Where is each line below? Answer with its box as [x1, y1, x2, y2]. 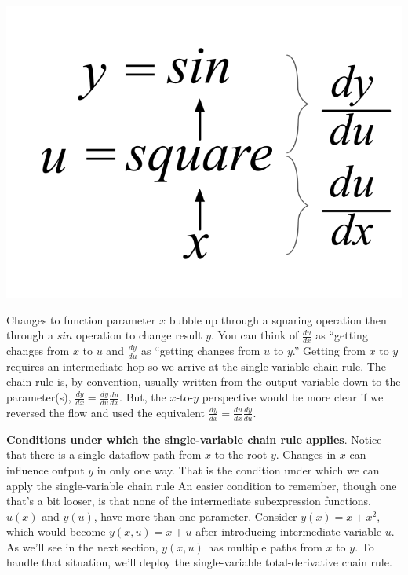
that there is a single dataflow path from [6, 446, 202, 463]
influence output [6, 461, 85, 478]
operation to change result [76, 327, 202, 343]
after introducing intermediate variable [195, 523, 382, 540]
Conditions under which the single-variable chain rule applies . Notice [6, 430, 382, 447]
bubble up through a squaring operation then [169, 311, 387, 328]
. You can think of [211, 327, 299, 343]
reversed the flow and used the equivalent [6, 404, 205, 420]
